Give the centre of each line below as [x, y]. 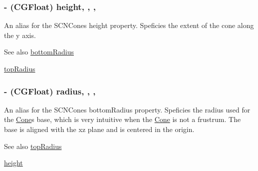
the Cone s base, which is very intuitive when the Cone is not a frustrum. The [123, 119]
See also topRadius [33, 146]
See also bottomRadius [39, 52]
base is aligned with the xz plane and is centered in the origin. [99, 129]
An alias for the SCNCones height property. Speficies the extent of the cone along [129, 25]
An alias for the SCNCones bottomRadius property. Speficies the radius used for [127, 109]
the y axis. [20, 35]
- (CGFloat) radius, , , [50, 91]
